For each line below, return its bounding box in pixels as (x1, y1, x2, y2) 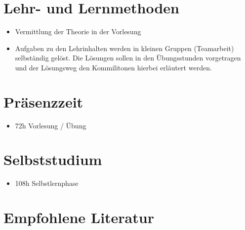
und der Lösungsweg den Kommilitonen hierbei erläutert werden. (15, 62, 212, 72)
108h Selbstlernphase (15, 178, 79, 188)
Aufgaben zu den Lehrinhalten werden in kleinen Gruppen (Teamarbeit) (15, 43, 234, 53)
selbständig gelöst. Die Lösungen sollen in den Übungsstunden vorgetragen (15, 53, 241, 63)
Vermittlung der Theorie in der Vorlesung (15, 26, 141, 37)
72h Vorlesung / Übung (15, 120, 86, 130)
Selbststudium (3, 149, 102, 170)
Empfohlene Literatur (3, 207, 154, 228)
